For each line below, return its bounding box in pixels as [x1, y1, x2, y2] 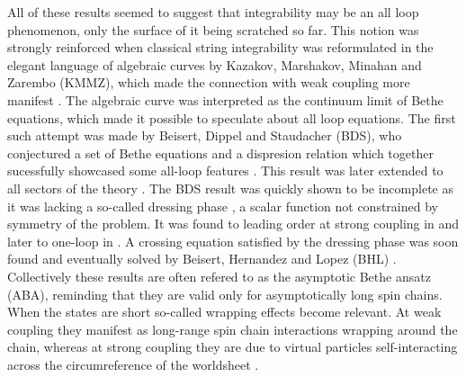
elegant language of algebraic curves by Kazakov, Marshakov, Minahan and [7, 55, 422, 74]
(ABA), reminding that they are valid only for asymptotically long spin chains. [7, 284, 443, 303]
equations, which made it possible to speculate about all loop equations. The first [7, 108, 456, 127]
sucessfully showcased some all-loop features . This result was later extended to [7, 161, 444, 180]
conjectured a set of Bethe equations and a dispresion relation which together [7, 143, 434, 162]
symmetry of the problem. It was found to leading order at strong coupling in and [7, 214, 460, 233]
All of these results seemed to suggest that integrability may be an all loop [7, 3, 419, 21]
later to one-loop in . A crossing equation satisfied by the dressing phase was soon [7, 231, 459, 250]
